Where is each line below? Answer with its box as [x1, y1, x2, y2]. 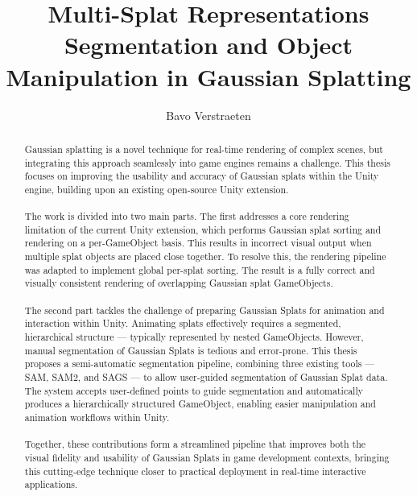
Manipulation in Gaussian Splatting [6, 60, 411, 93]
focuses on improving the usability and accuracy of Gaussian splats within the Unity [24, 169, 379, 183]
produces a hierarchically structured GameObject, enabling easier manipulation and [24, 397, 376, 411]
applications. [24, 477, 78, 491]
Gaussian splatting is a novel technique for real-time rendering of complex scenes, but [24, 142, 383, 155]
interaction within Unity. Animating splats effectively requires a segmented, [24, 316, 341, 330]
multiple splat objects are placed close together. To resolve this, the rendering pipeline [24, 250, 386, 263]
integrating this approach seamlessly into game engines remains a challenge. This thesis [24, 155, 390, 169]
